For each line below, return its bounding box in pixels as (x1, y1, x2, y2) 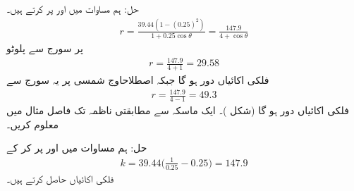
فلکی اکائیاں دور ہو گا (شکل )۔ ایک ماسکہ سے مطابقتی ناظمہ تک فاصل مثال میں (6, 103, 349, 118)
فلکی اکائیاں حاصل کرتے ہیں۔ (6, 171, 114, 185)
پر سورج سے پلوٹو (6, 41, 83, 56)
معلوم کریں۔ (6, 116, 59, 131)
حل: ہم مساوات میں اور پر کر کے (6, 140, 147, 155)
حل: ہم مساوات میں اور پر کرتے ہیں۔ (6, 1, 139, 16)
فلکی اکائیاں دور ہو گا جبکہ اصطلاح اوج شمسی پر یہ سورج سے (6, 73, 269, 87)
